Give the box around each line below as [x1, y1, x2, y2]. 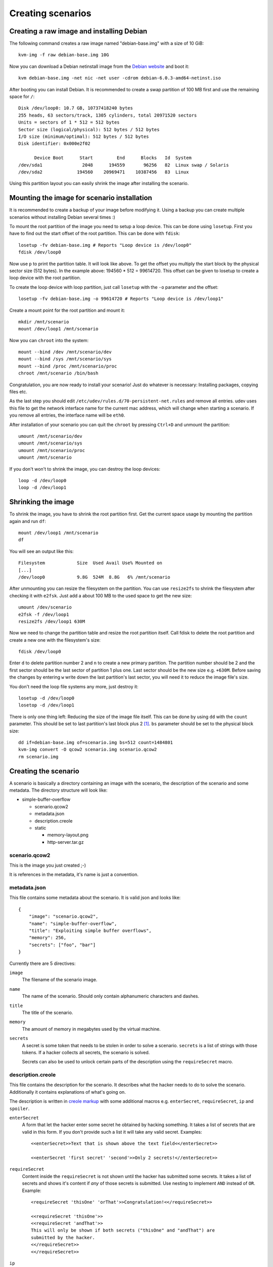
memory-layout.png [47, 832, 88, 838]
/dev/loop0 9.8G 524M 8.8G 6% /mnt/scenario [18, 574, 170, 580]
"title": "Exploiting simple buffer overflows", [28, 928, 152, 934]
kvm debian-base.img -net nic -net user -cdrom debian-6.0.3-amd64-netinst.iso [18, 75, 221, 81]
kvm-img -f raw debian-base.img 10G [18, 52, 109, 58]
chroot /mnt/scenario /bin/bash [18, 370, 99, 376]
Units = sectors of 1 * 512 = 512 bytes [18, 120, 120, 125]
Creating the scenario [9, 767, 79, 775]
